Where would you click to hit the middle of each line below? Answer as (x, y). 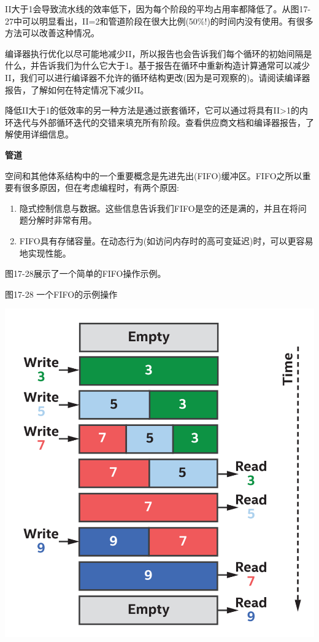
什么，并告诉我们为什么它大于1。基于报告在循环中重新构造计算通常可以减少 (157, 65)
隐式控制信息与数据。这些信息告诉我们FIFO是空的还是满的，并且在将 (159, 208)
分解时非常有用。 (62, 220)
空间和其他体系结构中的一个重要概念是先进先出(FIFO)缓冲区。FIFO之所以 (154, 175)
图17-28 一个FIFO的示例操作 (61, 294)
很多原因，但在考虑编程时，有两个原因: (100, 188)
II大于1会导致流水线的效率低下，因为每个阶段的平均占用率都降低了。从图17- (158, 9)
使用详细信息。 (43, 134)
